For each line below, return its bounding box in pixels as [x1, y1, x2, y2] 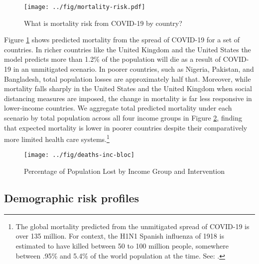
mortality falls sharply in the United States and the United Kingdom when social [4, 83, 252, 94]
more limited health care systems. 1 [4, 132, 110, 144]
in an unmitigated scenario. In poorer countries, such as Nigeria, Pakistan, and [13, 64, 254, 74]
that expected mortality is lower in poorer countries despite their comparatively [4, 122, 248, 132]
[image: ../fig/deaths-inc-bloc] [24, 151, 134, 159]
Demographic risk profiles [4, 190, 139, 206]
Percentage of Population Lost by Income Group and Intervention [24, 166, 225, 176]
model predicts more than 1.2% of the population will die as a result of [4, 54, 221, 64]
